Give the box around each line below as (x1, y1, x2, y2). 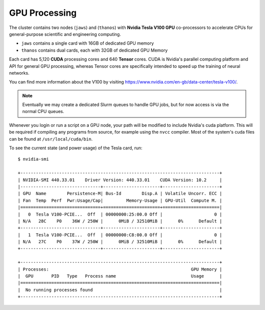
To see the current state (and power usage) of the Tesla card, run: (9, 145, 142, 151)
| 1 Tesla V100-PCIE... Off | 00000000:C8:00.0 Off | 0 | (18, 232, 222, 238)
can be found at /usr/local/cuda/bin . (9, 136, 93, 142)
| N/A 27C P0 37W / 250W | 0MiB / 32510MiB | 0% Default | (18, 239, 222, 245)
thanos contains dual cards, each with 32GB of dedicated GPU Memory (21, 47, 168, 53)
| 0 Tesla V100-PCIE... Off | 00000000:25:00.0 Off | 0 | (18, 211, 222, 217)
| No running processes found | (18, 287, 222, 292)
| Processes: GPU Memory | (18, 266, 222, 272)
